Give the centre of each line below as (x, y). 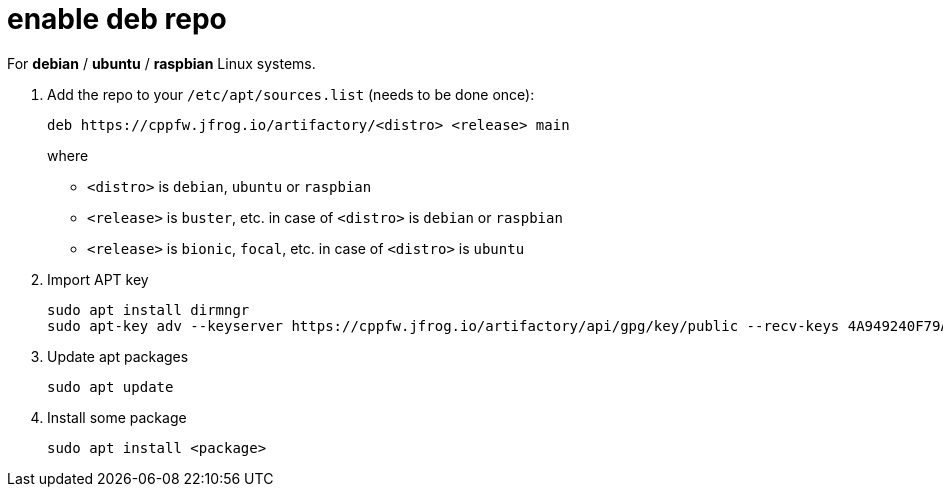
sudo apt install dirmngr (148, 309)
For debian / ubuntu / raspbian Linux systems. (161, 63)
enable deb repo (117, 19)
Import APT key (98, 279)
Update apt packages (118, 356)
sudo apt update (110, 386)
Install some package (117, 417)
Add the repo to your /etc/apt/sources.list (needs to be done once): (291, 94)
